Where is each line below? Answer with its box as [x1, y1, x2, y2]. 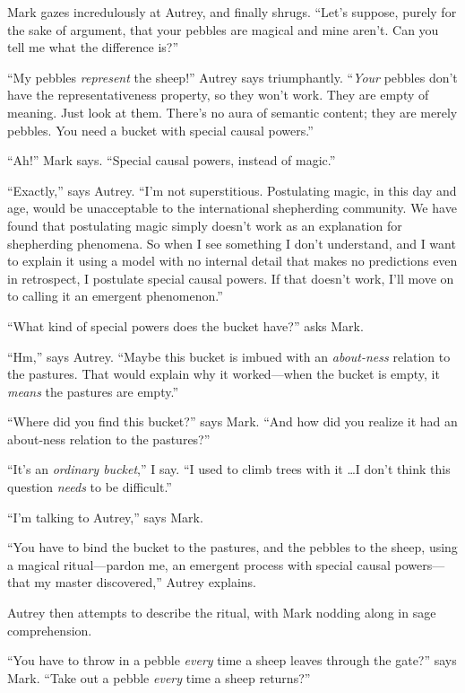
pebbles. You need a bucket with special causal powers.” [7, 120, 314, 139]
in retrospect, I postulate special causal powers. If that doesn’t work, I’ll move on [7, 268, 454, 287]
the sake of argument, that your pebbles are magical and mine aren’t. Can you [7, 20, 439, 39]
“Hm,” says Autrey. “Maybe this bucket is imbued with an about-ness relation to [7, 346, 451, 365]
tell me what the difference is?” [7, 38, 179, 57]
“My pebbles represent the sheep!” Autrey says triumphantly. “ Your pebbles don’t [7, 67, 458, 86]
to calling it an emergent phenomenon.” [7, 286, 223, 305]
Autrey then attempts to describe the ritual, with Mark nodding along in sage [7, 603, 436, 622]
